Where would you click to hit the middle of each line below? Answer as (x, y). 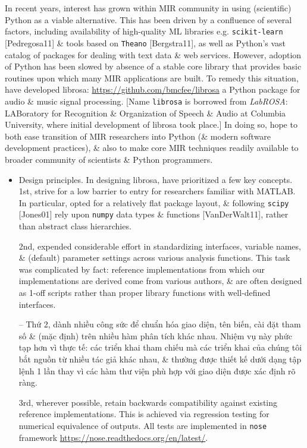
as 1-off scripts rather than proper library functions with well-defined (145, 292)
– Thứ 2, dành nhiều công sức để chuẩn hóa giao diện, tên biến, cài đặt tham (160, 324)
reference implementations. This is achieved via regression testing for (144, 414)
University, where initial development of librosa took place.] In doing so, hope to (151, 124)
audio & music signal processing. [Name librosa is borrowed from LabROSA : (146, 101)
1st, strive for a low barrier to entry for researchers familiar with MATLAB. (157, 191)
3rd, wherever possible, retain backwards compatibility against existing (148, 402)
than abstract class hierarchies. (75, 226)
